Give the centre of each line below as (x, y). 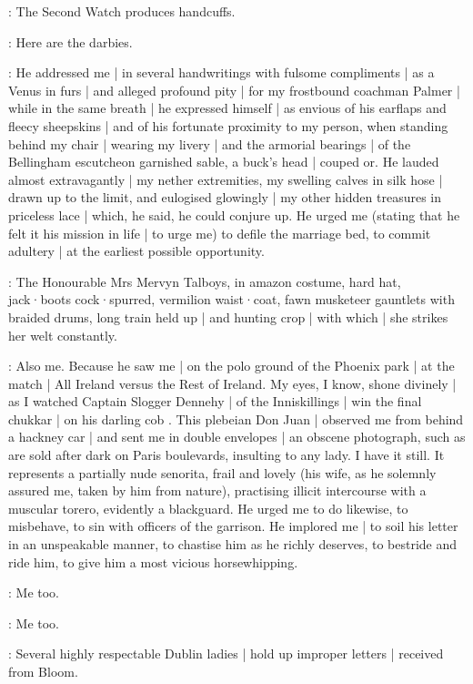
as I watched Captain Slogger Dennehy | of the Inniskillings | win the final (215, 401)
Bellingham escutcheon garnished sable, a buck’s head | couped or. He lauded (224, 162)
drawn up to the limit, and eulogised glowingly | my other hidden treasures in (225, 197)
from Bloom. (43, 671)
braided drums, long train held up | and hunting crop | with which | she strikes (228, 316)
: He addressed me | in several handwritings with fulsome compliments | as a (221, 72)
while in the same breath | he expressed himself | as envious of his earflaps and (227, 108)
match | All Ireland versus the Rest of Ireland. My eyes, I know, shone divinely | (232, 383)
